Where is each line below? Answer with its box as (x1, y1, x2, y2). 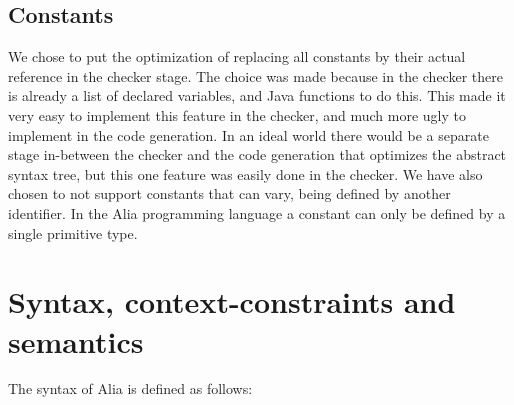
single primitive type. (8, 222, 138, 243)
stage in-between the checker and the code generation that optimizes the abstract (8, 144, 507, 165)
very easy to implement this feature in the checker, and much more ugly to (8, 104, 466, 125)
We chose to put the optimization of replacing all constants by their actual (8, 46, 466, 67)
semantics (8, 320, 144, 361)
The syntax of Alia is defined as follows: (8, 378, 253, 399)
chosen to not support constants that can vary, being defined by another (8, 183, 451, 204)
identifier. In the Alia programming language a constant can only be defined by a (8, 202, 506, 223)
